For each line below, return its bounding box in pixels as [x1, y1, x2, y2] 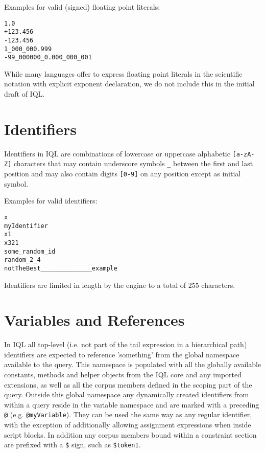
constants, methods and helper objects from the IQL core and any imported [4, 369, 242, 380]
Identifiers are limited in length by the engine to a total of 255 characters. [4, 279, 235, 290]
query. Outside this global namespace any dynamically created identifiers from [4, 389, 249, 400]
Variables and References [4, 309, 185, 330]
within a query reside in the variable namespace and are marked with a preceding [4, 399, 259, 410]
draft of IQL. [4, 88, 45, 99]
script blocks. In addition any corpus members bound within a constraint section [4, 429, 257, 440]
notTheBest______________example [4, 264, 117, 272]
